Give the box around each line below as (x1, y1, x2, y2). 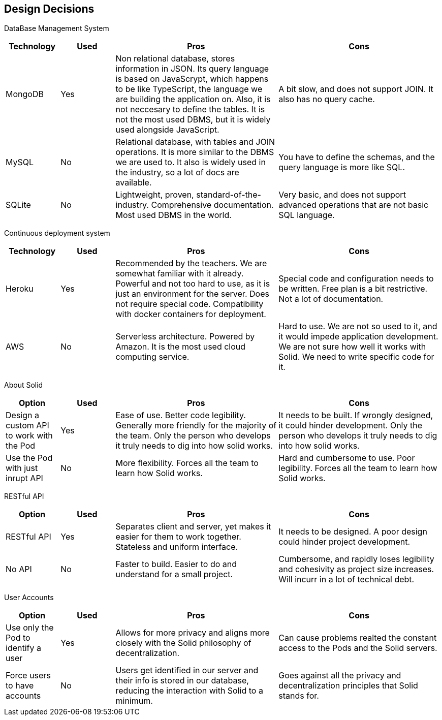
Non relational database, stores (115, 53, 235, 64)
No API (6, 564, 32, 575)
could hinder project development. (278, 537, 411, 547)
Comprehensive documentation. (151, 200, 274, 210)
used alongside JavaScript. (115, 124, 219, 135)
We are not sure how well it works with (278, 341, 426, 352)
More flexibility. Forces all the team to (115, 458, 259, 468)
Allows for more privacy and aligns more (115, 628, 270, 638)
